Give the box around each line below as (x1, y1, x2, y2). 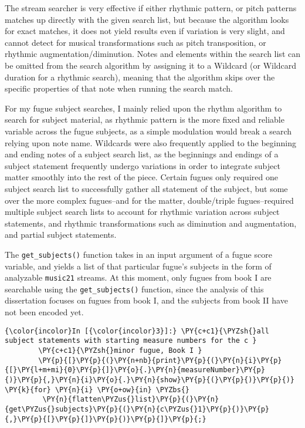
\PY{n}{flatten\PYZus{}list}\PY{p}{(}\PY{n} (42, 395, 219, 404)
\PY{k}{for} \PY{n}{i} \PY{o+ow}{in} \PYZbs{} (5, 385, 189, 394)
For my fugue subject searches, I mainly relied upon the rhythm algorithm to (5, 102, 282, 114)
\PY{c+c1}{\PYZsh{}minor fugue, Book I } (38, 346, 202, 355)
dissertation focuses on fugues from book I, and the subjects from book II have (5, 294, 288, 306)
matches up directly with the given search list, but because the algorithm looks (5, 13, 289, 25)
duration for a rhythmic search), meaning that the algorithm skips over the (5, 70, 275, 83)
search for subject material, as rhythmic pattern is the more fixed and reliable (5, 113, 284, 126)
